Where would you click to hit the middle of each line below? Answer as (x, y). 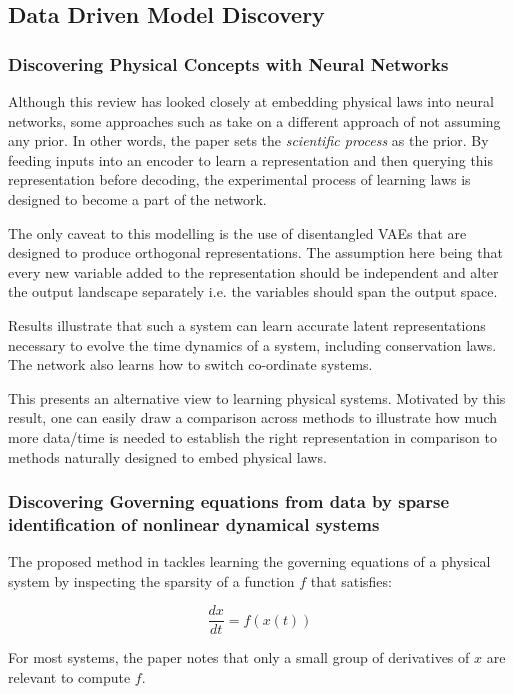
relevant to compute (69, 677)
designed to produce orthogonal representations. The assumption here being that (255, 252)
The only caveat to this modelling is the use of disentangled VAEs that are (237, 232)
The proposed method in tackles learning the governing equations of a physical (249, 561)
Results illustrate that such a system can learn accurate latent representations (247, 324)
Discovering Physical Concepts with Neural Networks (228, 63)
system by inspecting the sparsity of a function (151, 580)
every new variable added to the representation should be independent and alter (253, 271)
